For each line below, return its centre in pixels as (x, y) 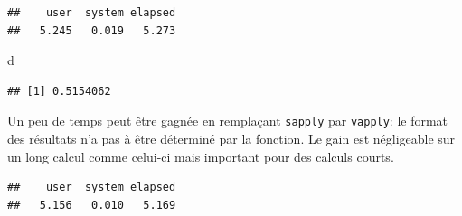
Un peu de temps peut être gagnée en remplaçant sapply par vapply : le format (228, 121)
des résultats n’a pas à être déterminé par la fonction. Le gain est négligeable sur (231, 139)
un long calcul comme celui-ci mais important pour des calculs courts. (201, 156)
